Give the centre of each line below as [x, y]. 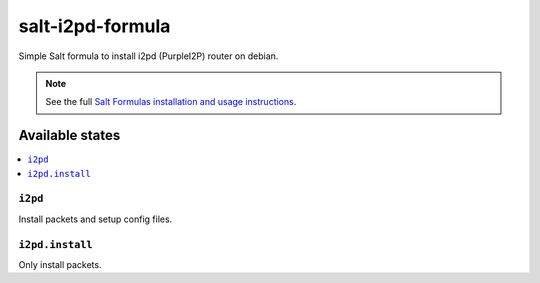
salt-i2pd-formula [94, 26]
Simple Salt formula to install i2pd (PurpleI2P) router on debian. [148, 56]
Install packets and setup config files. [95, 219]
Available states [69, 135]
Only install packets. [60, 264]
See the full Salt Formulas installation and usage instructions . [171, 102]
